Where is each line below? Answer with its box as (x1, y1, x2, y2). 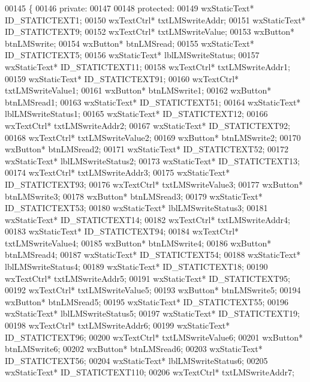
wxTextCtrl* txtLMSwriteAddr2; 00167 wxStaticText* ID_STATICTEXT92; (5, 119, 290, 131)
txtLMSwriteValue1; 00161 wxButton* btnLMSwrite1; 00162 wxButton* (5, 84, 272, 97)
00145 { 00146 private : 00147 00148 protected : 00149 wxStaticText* (5, 2, 254, 14)
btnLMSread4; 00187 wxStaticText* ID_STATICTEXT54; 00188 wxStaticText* (5, 248, 301, 261)
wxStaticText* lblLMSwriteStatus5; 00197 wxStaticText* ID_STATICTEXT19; (5, 307, 300, 320)
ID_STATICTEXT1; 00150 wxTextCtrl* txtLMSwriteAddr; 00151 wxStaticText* (5, 13, 306, 26)
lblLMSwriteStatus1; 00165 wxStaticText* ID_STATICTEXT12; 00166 (5, 107, 268, 120)
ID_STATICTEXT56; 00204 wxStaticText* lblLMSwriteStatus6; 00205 (5, 354, 268, 366)
